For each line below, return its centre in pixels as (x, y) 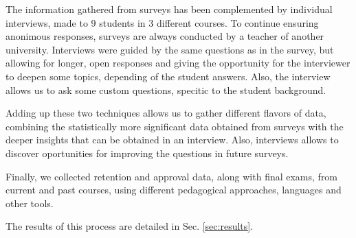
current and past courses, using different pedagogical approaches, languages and (174, 190)
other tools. (30, 203)
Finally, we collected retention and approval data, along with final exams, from (172, 176)
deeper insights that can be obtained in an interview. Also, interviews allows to (172, 140)
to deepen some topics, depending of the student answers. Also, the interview (168, 76)
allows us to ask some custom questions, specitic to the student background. (166, 90)
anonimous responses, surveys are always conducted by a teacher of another (165, 36)
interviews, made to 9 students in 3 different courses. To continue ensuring (162, 22)
